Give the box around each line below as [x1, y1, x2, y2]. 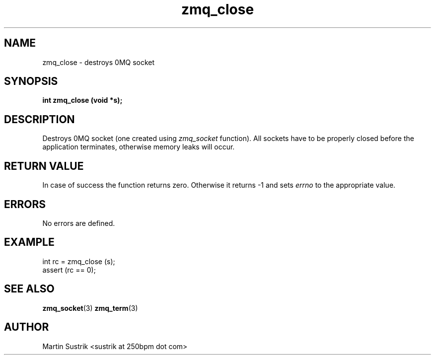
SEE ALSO [4, 283, 55, 295]
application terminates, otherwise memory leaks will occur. [42, 143, 235, 151]
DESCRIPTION [4, 113, 75, 126]
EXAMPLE [4, 236, 55, 249]
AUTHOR [4, 321, 49, 334]
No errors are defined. [42, 218, 115, 227]
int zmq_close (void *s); [42, 96, 123, 105]
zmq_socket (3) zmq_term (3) [42, 303, 138, 312]
